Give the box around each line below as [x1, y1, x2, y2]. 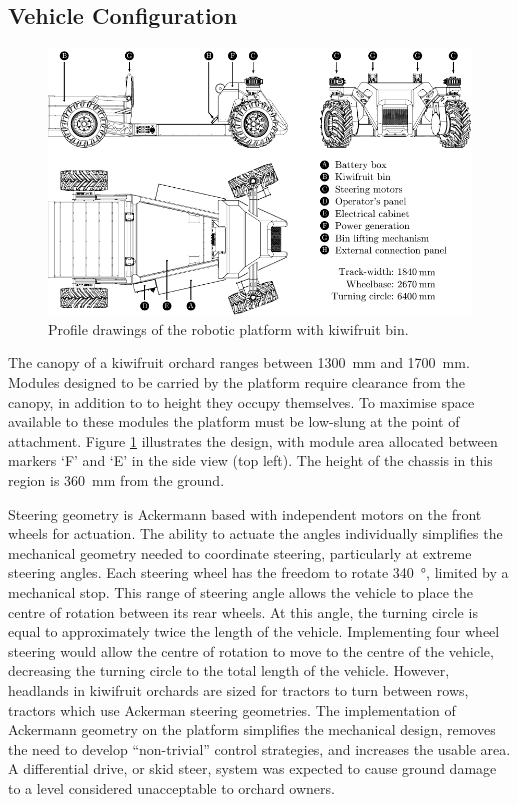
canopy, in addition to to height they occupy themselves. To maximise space [8, 391, 475, 412]
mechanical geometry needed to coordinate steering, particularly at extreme [8, 542, 472, 563]
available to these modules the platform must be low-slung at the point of [8, 411, 460, 432]
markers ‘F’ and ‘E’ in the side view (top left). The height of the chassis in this [8, 450, 493, 471]
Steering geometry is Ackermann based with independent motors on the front [8, 503, 482, 524]
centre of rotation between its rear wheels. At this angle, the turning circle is [8, 601, 478, 622]
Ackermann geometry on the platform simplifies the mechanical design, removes [8, 719, 496, 740]
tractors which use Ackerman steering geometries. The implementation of [8, 699, 456, 720]
